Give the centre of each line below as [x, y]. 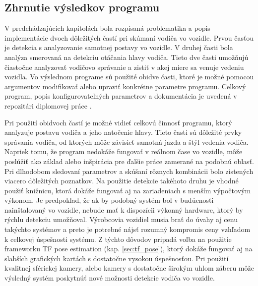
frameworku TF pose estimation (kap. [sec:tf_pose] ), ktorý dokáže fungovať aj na [129, 249]
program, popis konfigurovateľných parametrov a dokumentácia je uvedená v [121, 96]
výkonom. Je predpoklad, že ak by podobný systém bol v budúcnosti [109, 200]
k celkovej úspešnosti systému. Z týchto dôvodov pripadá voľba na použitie [118, 239]
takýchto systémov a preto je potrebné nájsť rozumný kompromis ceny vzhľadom [128, 229]
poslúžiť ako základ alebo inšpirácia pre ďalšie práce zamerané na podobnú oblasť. [129, 161]
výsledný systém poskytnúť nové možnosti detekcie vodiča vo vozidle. [110, 278]
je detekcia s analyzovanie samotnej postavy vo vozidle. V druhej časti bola [119, 47]
